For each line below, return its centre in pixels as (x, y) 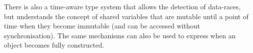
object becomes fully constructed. (54, 45)
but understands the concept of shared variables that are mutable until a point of (126, 16)
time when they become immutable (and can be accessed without (102, 26)
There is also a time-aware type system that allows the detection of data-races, (122, 6)
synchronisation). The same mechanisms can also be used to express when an (120, 35)
